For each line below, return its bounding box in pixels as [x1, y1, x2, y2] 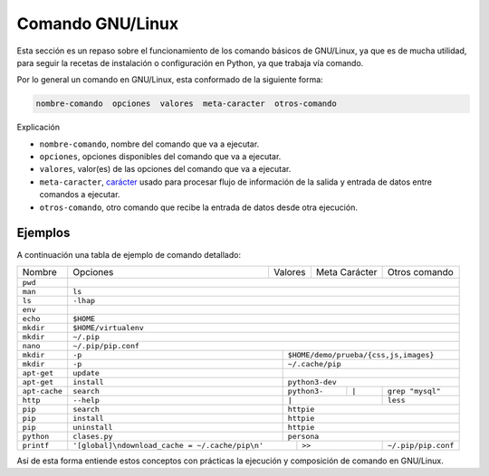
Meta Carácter [315, 265, 378, 278]
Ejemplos [16, 225, 71, 241]
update [72, 367, 100, 377]
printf [22, 440, 50, 450]
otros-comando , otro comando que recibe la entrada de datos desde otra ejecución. [39, 202, 358, 213]
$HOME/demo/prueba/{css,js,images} [287, 349, 435, 359]
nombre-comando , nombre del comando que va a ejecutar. [39, 138, 260, 149]
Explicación [16, 122, 61, 133]
